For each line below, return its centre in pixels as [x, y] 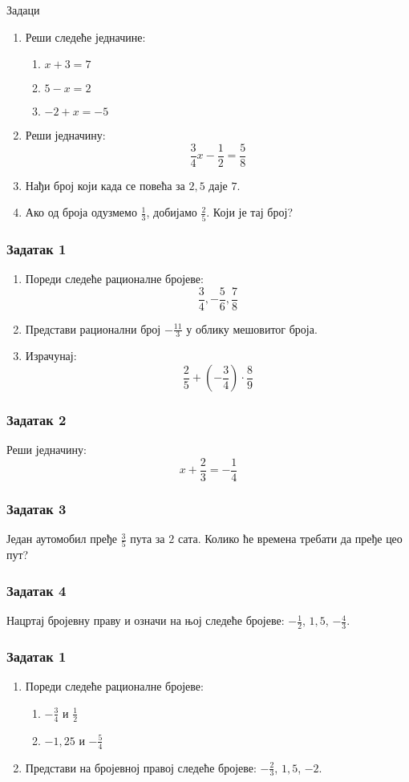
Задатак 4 [36, 590]
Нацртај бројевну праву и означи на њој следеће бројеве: [146, 620]
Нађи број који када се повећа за [105, 185]
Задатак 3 [36, 508]
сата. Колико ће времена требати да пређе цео [290, 539]
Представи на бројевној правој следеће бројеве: [141, 767]
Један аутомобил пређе [62, 539]
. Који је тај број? [249, 212]
